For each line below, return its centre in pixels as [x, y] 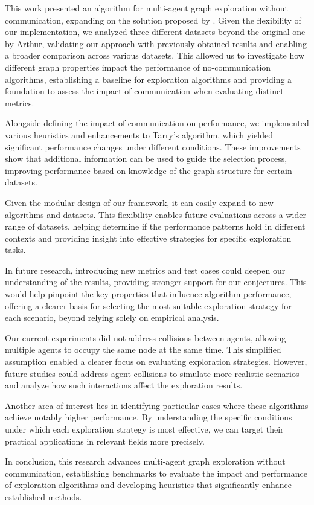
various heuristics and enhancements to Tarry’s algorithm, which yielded [139, 134]
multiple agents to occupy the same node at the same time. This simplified [143, 349]
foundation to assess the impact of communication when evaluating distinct [144, 91]
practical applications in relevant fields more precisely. [105, 441]
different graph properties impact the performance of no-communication [138, 67]
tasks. [15, 250]
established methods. [43, 496]
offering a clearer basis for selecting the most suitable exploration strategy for [148, 305]
